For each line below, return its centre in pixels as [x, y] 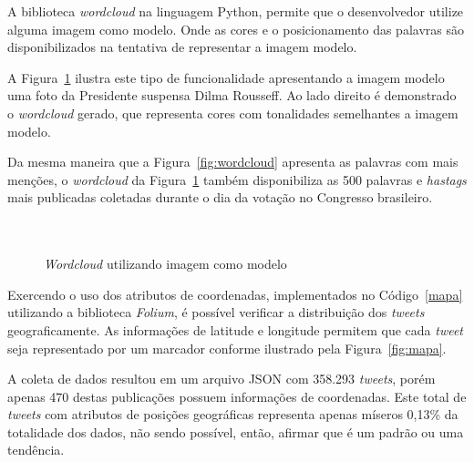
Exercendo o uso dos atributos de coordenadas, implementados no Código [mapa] [235, 294]
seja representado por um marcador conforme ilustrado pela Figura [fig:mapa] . [227, 348]
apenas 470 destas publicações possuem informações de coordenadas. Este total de [237, 396]
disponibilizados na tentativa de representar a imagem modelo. [182, 47]
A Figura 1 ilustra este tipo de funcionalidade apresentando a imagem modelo [226, 77]
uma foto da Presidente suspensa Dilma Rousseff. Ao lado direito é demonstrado [232, 95]
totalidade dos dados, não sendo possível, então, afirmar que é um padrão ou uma [236, 431]
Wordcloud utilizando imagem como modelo [165, 264]
